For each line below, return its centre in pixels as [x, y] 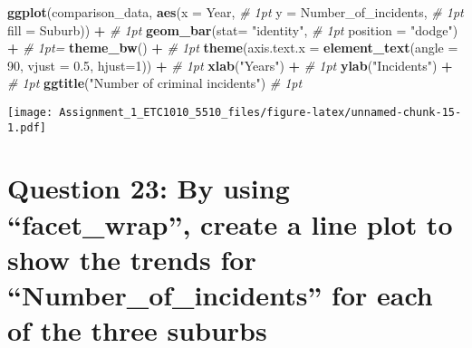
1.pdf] [27, 127]
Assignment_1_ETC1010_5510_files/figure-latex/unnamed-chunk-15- [260, 112]
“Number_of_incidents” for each [220, 295]
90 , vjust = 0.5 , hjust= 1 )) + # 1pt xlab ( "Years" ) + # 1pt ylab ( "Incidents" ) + [230, 65]
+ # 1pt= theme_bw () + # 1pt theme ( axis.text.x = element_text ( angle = [233, 48]
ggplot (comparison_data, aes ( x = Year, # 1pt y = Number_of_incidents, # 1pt [236, 12]
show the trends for [132, 259]
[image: [30, 112]
